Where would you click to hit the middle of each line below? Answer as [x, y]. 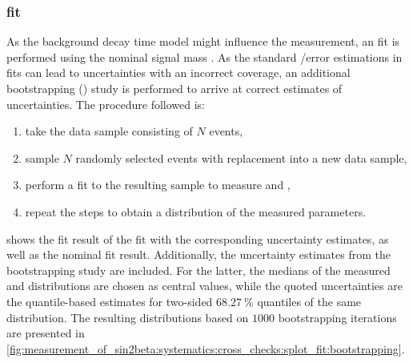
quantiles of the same [309, 301]
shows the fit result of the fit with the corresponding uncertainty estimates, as [198, 238]
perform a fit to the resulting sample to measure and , [158, 185]
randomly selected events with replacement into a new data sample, [241, 157]
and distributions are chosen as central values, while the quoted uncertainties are [204, 286]
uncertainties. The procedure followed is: [106, 104]
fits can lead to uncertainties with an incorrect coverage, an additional [178, 73]
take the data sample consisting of [109, 131]
